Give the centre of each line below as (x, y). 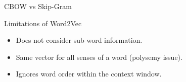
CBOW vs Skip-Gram (38, 6)
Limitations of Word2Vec (43, 23)
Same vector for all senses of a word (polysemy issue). (99, 57)
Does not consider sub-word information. (79, 40)
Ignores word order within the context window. (89, 74)
